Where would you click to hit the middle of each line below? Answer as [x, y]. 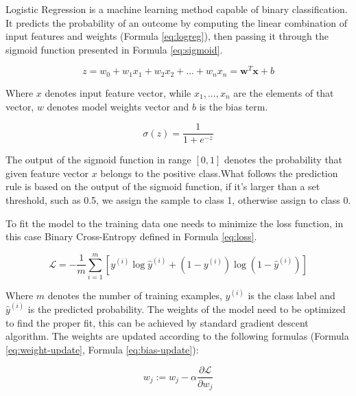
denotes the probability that [284, 160]
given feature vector [47, 173]
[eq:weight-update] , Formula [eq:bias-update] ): [102, 349]
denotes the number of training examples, [135, 295]
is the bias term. [234, 106]
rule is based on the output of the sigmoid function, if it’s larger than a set [163, 186]
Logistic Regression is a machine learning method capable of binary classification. [177, 9]
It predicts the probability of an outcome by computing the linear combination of [177, 22]
